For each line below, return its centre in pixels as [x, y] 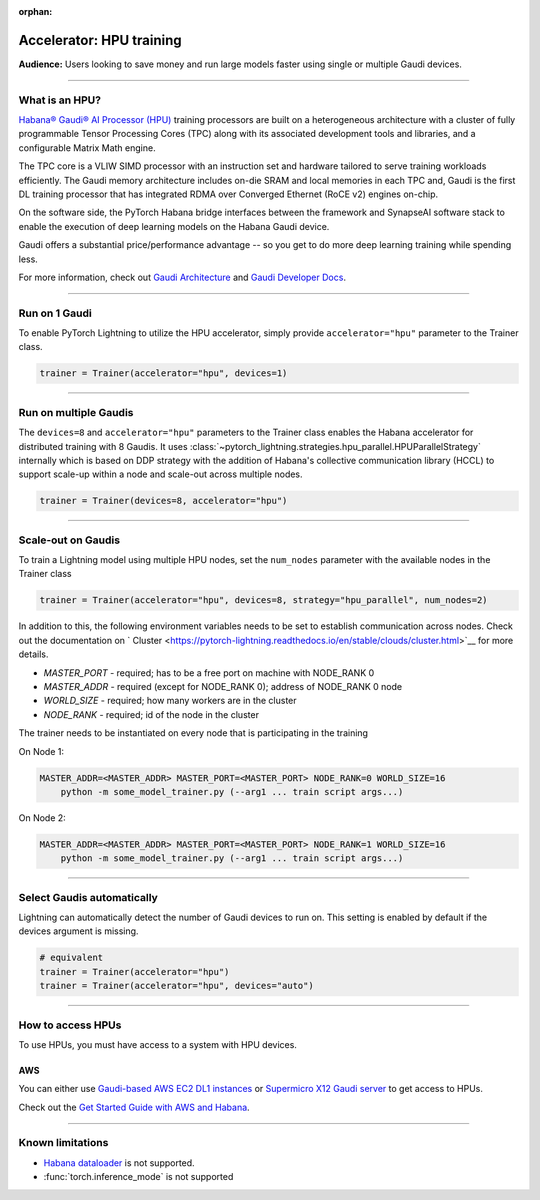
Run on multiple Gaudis [76, 412]
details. [33, 654]
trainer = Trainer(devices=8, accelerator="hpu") [163, 501]
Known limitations [63, 1143]
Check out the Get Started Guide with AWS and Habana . [134, 1107]
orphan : [35, 11]
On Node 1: [41, 751]
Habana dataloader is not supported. [119, 1162]
